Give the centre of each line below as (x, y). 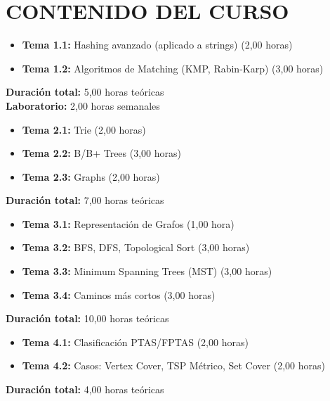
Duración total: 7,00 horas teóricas (85, 200)
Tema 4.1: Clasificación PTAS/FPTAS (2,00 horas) (135, 342)
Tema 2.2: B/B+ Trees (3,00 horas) (101, 153)
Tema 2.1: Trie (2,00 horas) (84, 129)
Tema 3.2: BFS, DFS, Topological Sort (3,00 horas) (136, 247)
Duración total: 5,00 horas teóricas (85, 92)
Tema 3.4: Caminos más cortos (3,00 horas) (119, 294)
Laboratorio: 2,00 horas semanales (83, 105)
